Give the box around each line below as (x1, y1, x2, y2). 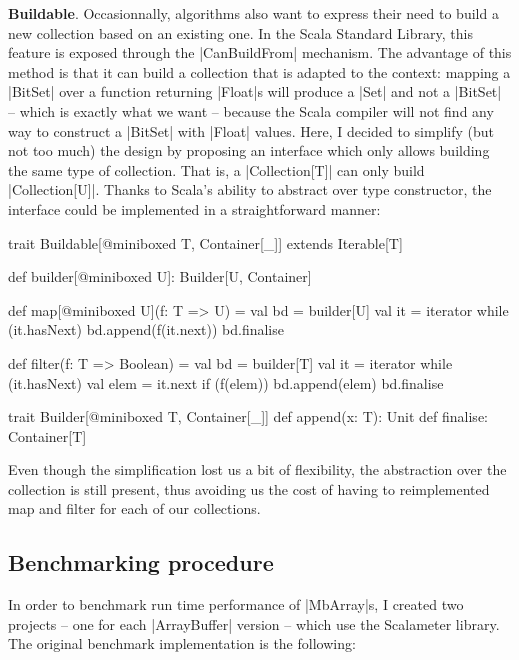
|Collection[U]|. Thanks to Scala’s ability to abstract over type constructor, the (8, 179, 492, 200)
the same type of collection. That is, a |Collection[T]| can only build (8, 159, 425, 180)
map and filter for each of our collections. (8, 498, 261, 519)
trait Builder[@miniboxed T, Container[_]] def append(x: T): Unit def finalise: (8, 406, 488, 427)
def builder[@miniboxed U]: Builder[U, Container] (8, 266, 312, 287)
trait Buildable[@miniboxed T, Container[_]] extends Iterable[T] (8, 232, 403, 253)
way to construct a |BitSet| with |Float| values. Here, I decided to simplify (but (8, 120, 495, 141)
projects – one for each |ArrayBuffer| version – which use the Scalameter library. (8, 613, 500, 634)
